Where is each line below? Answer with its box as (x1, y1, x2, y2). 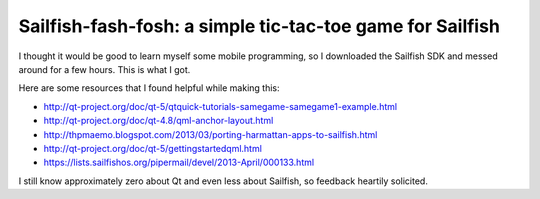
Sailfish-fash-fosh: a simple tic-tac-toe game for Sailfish (18, 15, 500, 37)
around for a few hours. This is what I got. (18, 63, 191, 75)
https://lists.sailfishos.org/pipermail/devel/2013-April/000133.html (43, 156, 315, 169)
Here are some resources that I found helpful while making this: (18, 82, 280, 94)
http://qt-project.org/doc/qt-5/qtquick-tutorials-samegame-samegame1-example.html (43, 100, 398, 112)
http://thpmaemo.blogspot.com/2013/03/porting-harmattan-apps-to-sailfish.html (43, 128, 378, 140)
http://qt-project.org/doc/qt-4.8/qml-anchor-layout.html (43, 115, 274, 127)
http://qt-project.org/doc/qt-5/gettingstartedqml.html (43, 142, 262, 154)
